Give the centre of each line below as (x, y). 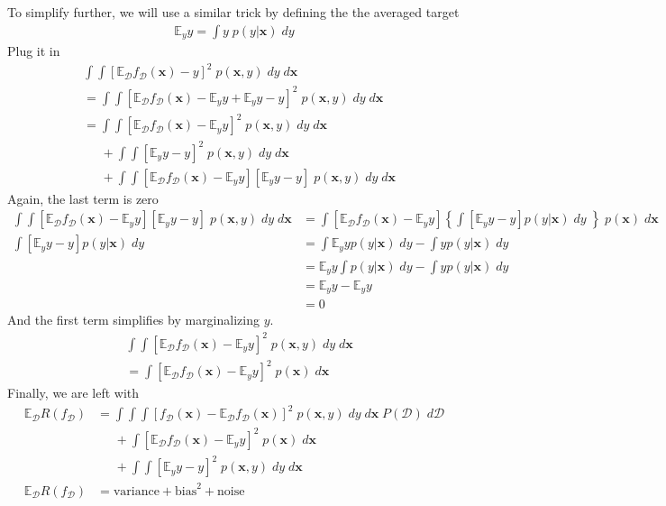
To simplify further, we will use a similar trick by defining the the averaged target (233, 12)
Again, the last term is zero (83, 198)
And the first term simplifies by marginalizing (133, 320)
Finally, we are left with (73, 393)
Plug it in (34, 51)
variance (136, 491)
